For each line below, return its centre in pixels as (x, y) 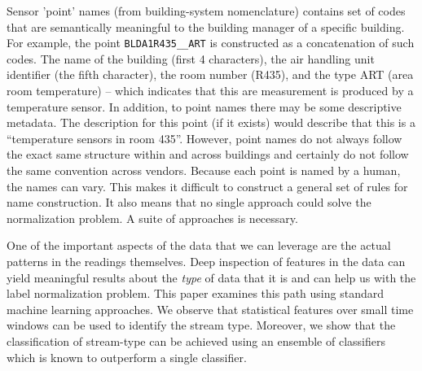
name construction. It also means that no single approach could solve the (189, 202)
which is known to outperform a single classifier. (127, 357)
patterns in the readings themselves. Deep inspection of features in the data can (206, 261)
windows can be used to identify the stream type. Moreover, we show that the (201, 325)
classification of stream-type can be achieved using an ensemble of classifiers (196, 340)
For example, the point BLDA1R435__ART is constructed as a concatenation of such (211, 43)
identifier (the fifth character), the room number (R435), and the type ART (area (210, 74)
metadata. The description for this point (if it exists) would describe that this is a (211, 122)
